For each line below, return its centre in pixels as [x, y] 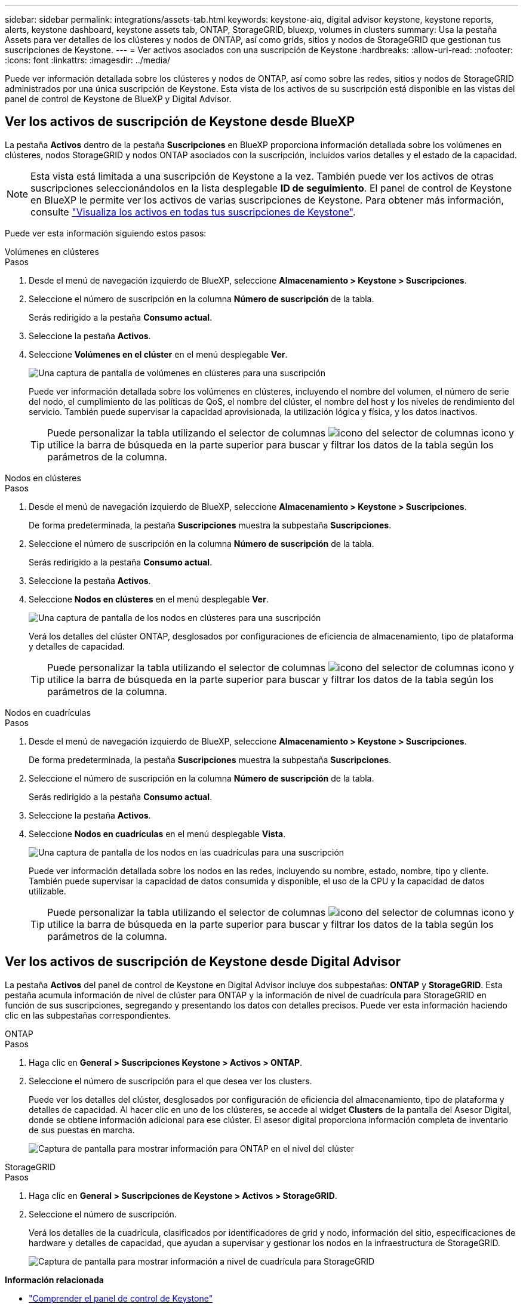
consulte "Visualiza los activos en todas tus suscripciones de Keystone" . [193, 212]
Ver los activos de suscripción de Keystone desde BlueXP [180, 122]
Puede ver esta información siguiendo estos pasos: [106, 233]
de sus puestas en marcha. [82, 1130]
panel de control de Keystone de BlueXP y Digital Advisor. [118, 99]
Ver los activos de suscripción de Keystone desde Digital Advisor [203, 962]
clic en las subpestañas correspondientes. [88, 1015]
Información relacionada [54, 1280]
